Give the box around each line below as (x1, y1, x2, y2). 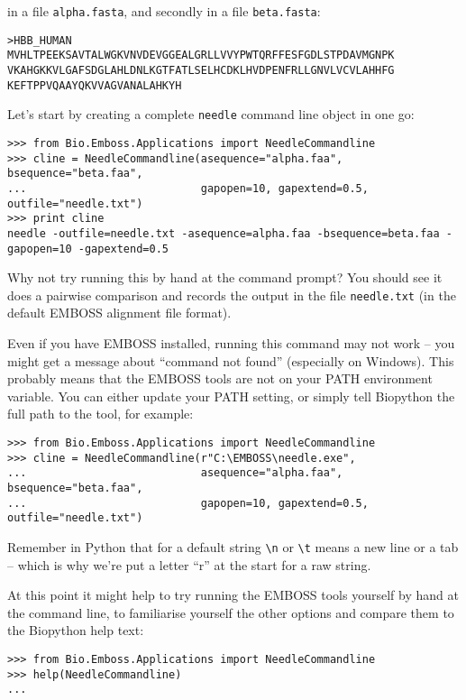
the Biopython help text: (7, 621, 144, 640)
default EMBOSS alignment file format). (7, 303, 232, 322)
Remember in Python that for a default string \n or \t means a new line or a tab (7, 537, 459, 556)
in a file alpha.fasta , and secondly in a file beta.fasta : (7, 2, 321, 20)
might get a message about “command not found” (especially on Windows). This (7, 351, 454, 370)
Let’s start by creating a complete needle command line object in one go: (7, 105, 415, 124)
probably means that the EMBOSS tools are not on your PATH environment (7, 369, 433, 388)
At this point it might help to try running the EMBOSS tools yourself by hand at (7, 585, 459, 604)
